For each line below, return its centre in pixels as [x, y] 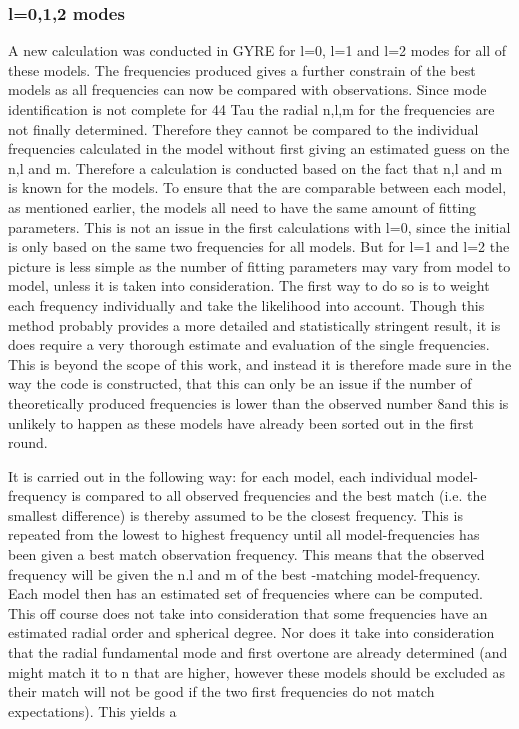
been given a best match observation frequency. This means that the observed [246, 554]
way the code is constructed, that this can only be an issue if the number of [240, 383]
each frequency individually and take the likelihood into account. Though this [246, 304]
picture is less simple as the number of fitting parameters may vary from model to [259, 265]
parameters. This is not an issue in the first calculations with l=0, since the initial [259, 226]
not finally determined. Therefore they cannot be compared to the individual [243, 128]
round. [28, 442]
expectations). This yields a [92, 710]
